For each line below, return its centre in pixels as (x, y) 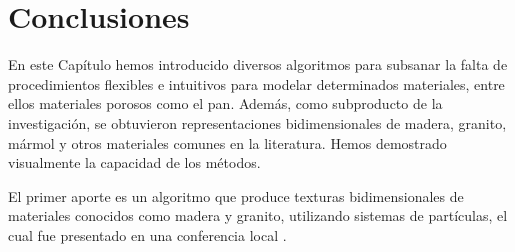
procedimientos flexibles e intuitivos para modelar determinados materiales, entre (256, 83)
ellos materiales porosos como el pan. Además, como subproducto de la (225, 103)
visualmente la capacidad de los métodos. (134, 162)
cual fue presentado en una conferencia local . (147, 234)
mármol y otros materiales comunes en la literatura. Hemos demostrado (227, 142)
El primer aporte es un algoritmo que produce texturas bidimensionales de (236, 195)
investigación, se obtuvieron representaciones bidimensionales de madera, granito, (257, 122)
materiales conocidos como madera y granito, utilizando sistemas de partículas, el (258, 215)
